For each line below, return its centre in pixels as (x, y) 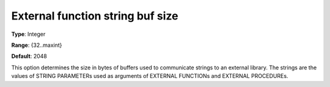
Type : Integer (28, 34)
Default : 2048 (29, 56)
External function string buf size (95, 16)
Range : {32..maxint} (37, 45)
